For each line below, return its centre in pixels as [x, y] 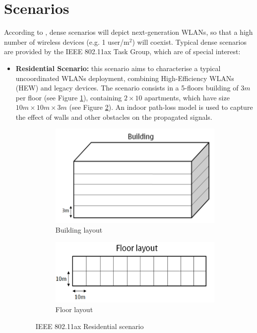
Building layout [79, 230]
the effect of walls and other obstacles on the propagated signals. [114, 117]
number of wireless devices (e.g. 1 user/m [67, 42]
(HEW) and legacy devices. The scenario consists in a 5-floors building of [127, 88]
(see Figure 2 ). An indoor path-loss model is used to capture [161, 107]
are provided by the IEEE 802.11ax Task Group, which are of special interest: [122, 51]
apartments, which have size [187, 97]
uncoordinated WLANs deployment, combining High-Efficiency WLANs [125, 78]
